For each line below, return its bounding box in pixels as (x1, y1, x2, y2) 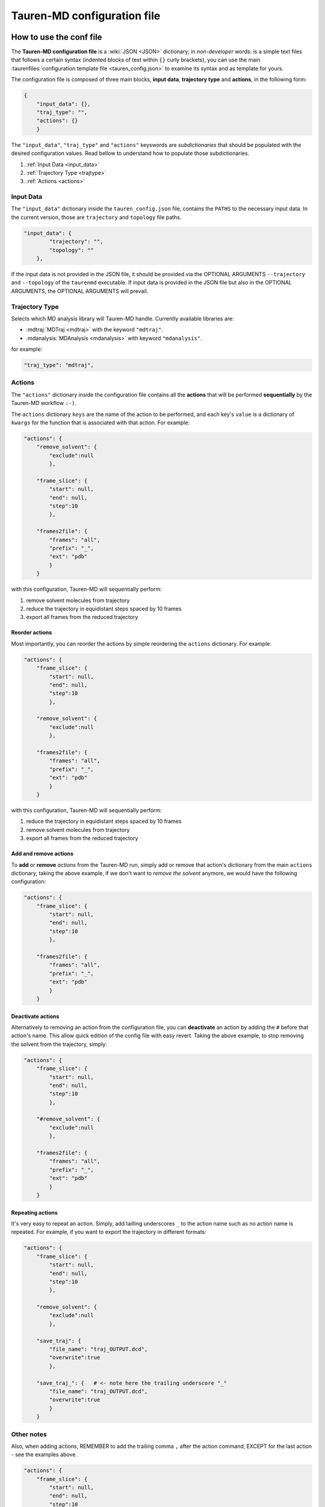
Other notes (11, 1430, 48, 1438)
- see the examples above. (11, 1451, 78, 1458)
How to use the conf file (11, 32, 102, 42)
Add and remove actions (11, 850, 74, 857)
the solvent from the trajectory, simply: (11, 1040, 108, 1048)
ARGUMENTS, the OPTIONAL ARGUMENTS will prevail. (11, 287, 149, 295)
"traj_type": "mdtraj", (23, 362, 94, 369)
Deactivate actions (11, 1013, 60, 1020)
